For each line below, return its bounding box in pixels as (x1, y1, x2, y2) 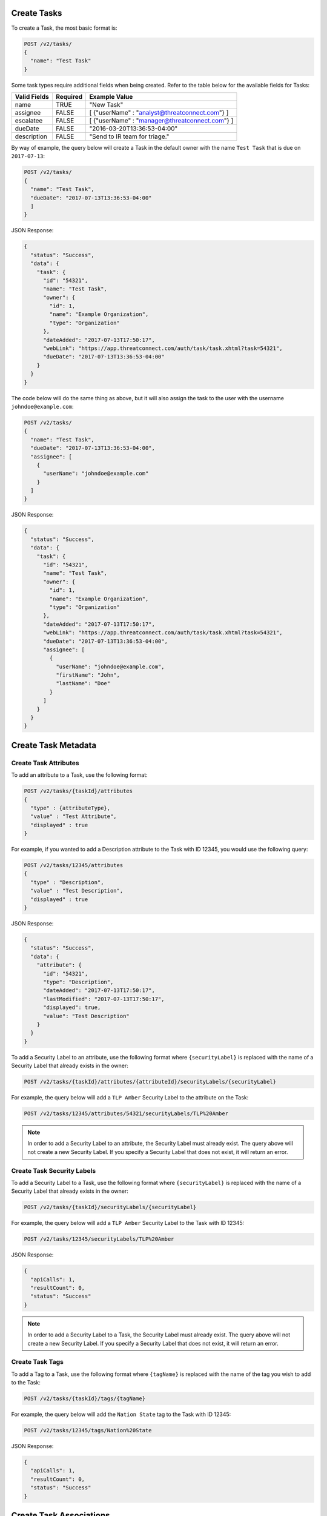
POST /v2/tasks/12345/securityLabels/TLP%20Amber (24, 1236, 174, 1243)
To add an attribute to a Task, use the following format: (11, 771, 148, 779)
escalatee (15, 116, 43, 125)
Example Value (89, 93, 133, 101)
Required (55, 93, 83, 101)
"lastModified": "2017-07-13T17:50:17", (43, 995, 165, 1002)
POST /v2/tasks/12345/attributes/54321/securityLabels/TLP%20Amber (24, 1110, 229, 1117)
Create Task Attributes (11, 759, 79, 767)
